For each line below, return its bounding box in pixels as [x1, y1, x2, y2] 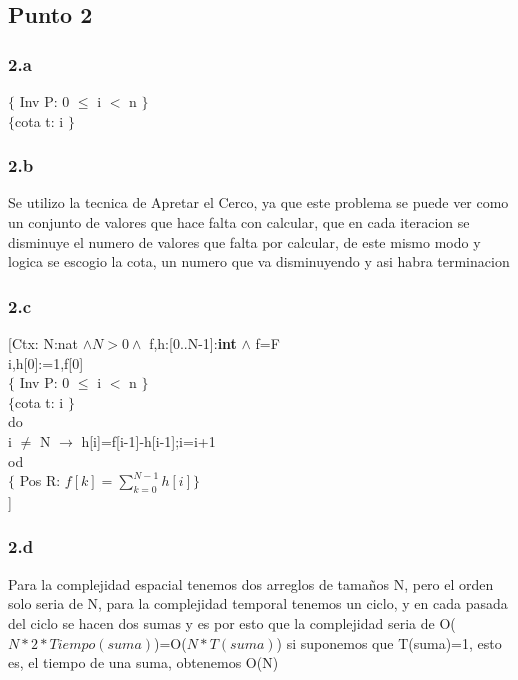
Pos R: [19, 470, 61, 491]
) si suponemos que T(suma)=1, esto [276, 632, 502, 653]
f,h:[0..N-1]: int [149, 333, 237, 353]
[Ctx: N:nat [8, 333, 79, 353]
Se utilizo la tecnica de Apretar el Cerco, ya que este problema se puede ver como [8, 192, 509, 213]
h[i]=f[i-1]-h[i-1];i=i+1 [81, 430, 216, 451]
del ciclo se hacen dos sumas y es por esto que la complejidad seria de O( [8, 612, 456, 633]
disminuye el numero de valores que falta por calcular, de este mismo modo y [8, 231, 481, 252]
